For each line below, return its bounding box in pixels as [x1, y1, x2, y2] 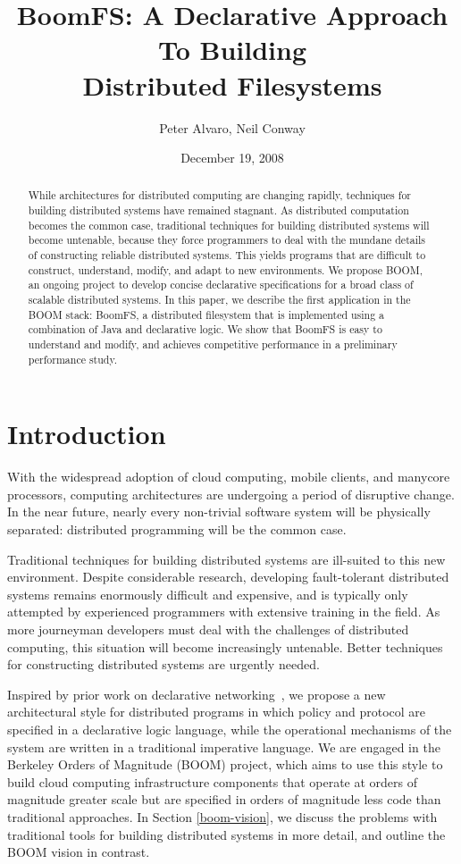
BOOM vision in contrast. [7, 843, 150, 861]
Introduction [7, 415, 166, 452]
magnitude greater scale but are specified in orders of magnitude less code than [7, 790, 441, 809]
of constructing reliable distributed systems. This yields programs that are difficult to [28, 247, 426, 263]
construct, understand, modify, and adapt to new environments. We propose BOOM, [28, 262, 423, 277]
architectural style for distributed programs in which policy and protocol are [7, 702, 426, 721]
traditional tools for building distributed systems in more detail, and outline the [7, 825, 446, 843]
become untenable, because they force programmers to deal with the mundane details [28, 232, 426, 247]
